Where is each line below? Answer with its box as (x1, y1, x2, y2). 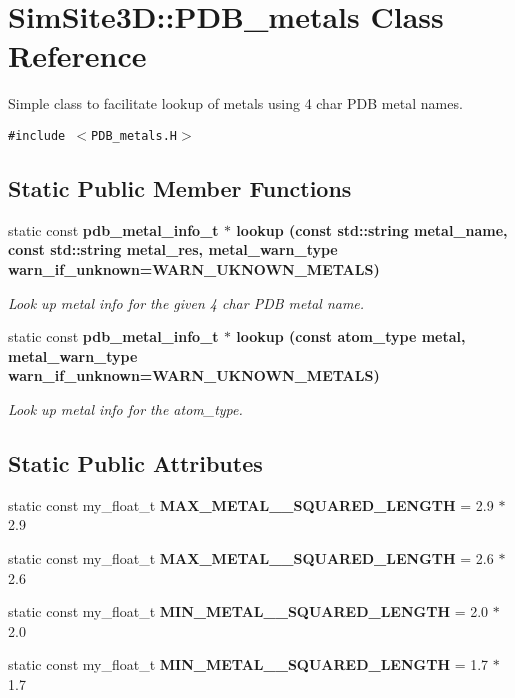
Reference (8, 35, 147, 76)
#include (8, 128, 66, 143)
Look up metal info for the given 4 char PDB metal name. (8, 292, 365, 313)
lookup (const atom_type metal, (236, 326, 466, 347)
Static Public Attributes (8, 447, 263, 478)
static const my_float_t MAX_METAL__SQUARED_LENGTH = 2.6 (8, 547, 494, 568)
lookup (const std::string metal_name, (236, 219, 508, 240)
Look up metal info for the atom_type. (8, 398, 243, 419)
